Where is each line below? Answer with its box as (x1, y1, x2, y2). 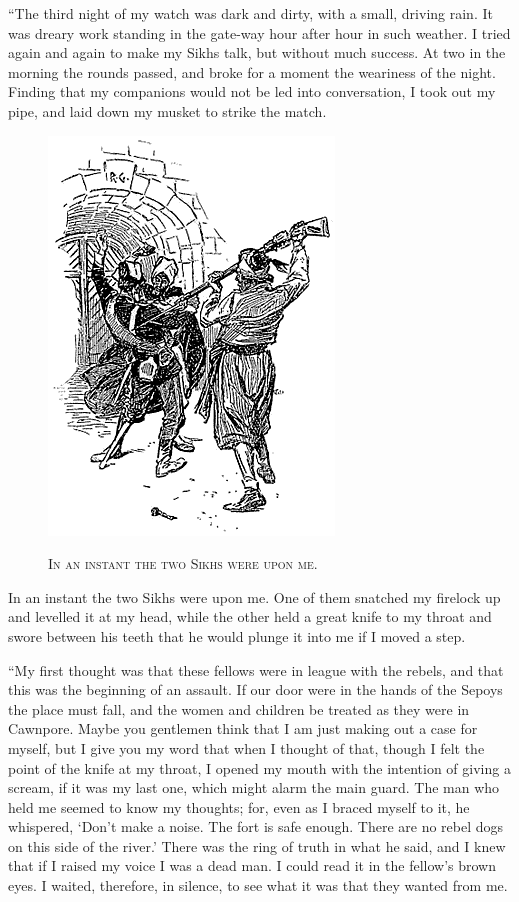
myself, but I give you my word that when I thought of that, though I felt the (8, 737, 485, 758)
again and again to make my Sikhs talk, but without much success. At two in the (8, 42, 506, 63)
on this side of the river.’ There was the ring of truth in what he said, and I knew (8, 835, 506, 856)
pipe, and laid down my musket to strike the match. (8, 100, 327, 121)
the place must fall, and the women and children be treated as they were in (8, 698, 470, 719)
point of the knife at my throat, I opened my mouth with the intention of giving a (8, 757, 511, 778)
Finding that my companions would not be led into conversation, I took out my (8, 81, 496, 102)
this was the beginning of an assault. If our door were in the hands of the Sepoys (8, 679, 503, 700)
